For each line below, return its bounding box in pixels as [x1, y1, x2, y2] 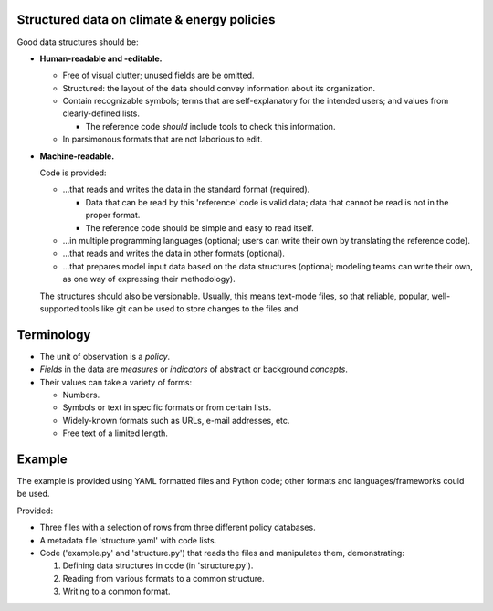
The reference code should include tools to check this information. [85, 121, 336, 132]
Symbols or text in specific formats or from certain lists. [62, 402, 272, 413]
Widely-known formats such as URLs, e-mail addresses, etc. [62, 415, 290, 426]
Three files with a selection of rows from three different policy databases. [39, 521, 316, 533]
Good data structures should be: [16, 37, 139, 47]
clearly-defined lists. [62, 108, 141, 119]
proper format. [85, 210, 141, 221]
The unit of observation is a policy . [39, 351, 171, 362]
